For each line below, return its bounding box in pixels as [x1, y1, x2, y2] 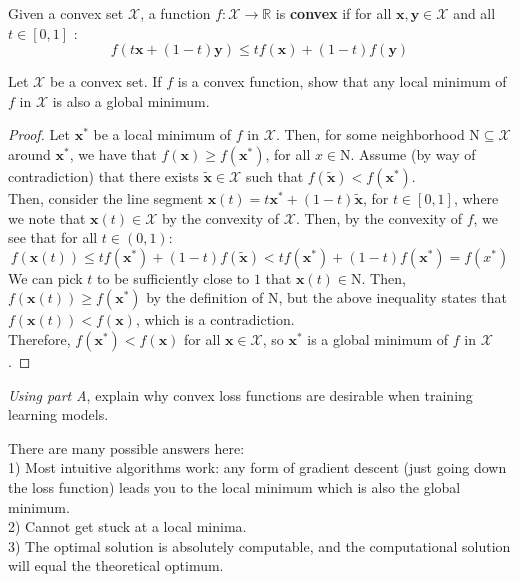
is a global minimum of [307, 328, 449, 349]
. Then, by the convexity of [295, 207, 462, 228]
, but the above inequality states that [278, 287, 507, 308]
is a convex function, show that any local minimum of [177, 71, 507, 92]
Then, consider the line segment [8, 187, 204, 208]
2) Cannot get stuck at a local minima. [8, 516, 247, 537]
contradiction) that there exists [8, 165, 199, 186]
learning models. [8, 404, 109, 425]
